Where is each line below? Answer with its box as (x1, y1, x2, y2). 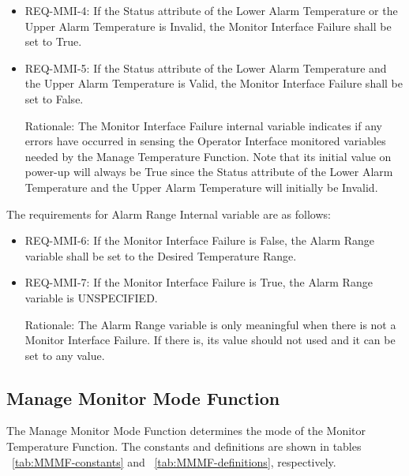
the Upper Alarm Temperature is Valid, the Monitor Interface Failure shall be (24, 75, 403, 92)
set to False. (24, 90, 84, 107)
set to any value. (24, 347, 105, 363)
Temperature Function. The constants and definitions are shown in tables (6, 438, 362, 455)
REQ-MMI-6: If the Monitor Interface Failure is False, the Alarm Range (24, 232, 375, 249)
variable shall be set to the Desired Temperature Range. (24, 247, 297, 264)
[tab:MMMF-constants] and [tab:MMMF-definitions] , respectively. (12, 453, 336, 470)
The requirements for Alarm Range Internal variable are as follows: (6, 205, 331, 222)
